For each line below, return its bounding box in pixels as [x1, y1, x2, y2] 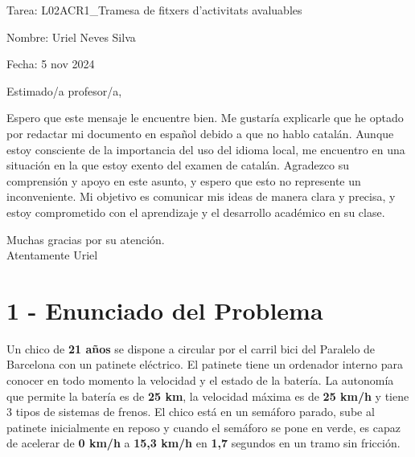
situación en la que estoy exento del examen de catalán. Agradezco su [6, 157, 350, 173]
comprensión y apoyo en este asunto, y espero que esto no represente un [6, 172, 361, 189]
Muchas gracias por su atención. [6, 231, 165, 247]
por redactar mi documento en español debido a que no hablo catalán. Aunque [6, 124, 394, 141]
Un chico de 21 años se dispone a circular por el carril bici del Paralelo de [6, 340, 376, 357]
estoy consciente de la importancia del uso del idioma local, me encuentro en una [6, 141, 405, 157]
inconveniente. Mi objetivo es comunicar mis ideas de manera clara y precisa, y [6, 188, 396, 205]
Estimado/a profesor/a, [6, 82, 122, 99]
